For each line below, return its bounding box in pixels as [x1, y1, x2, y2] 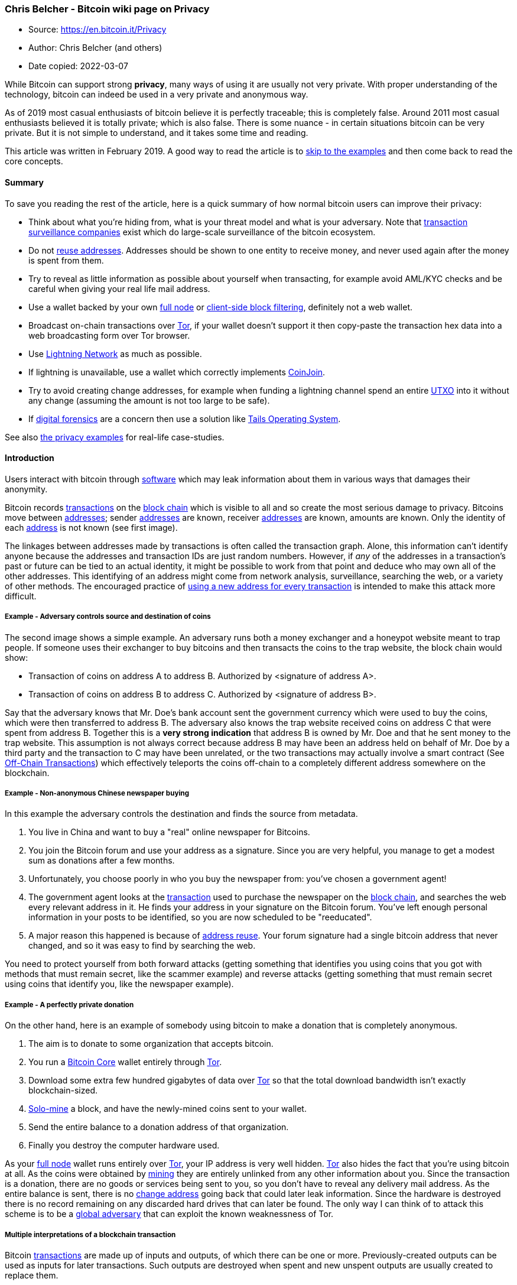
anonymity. [5, 484, 48, 494]
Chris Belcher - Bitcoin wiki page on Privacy [5, 3, 210, 15]
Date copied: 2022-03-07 [28, 61, 128, 72]
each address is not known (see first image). [5, 522, 178, 533]
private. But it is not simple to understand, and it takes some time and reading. [5, 128, 308, 138]
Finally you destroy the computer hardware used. [28, 1140, 220, 1151]
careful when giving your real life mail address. [28, 283, 210, 294]
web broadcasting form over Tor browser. [28, 330, 190, 340]
